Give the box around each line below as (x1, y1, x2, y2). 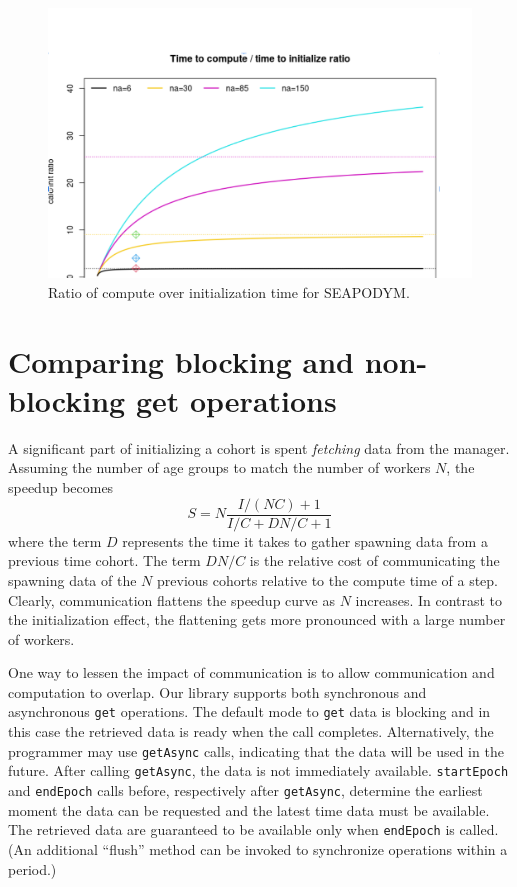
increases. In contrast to (355, 589, 503, 610)
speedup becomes (8, 477, 114, 498)
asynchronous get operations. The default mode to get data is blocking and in (8, 701, 491, 722)
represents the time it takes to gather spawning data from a (122, 530, 488, 551)
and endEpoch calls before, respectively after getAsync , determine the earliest (8, 780, 483, 801)
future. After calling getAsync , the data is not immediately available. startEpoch (8, 760, 509, 781)
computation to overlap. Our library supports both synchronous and (8, 681, 427, 702)
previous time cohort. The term (8, 550, 201, 571)
